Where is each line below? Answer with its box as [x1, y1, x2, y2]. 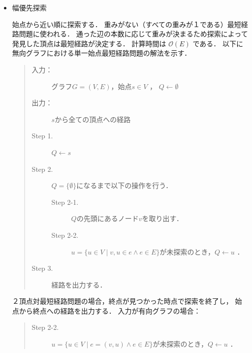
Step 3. [31, 263, 53, 273]
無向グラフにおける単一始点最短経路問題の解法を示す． [12, 48, 191, 58]
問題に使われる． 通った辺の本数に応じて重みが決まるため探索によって [19, 29, 248, 39]
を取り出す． [142, 213, 183, 224]
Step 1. [31, 130, 53, 141]
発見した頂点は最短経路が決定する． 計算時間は [12, 38, 166, 48]
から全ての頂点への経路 [55, 114, 131, 124]
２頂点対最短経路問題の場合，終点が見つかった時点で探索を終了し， [12, 296, 233, 306]
